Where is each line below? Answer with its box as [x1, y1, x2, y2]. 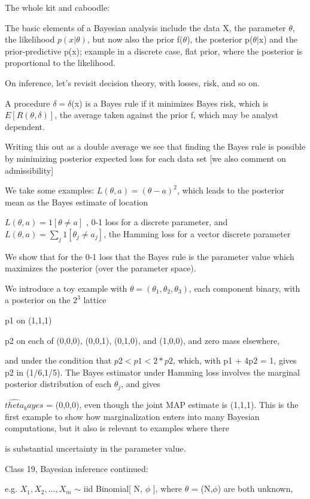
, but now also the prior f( [87, 33, 183, 46]
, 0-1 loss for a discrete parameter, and [86, 216, 228, 228]
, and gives [121, 377, 160, 390]
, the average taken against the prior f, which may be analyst [54, 108, 279, 121]
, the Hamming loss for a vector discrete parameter [104, 227, 291, 240]
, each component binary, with [189, 282, 300, 294]
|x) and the [256, 33, 298, 46]
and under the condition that [5, 354, 112, 367]
